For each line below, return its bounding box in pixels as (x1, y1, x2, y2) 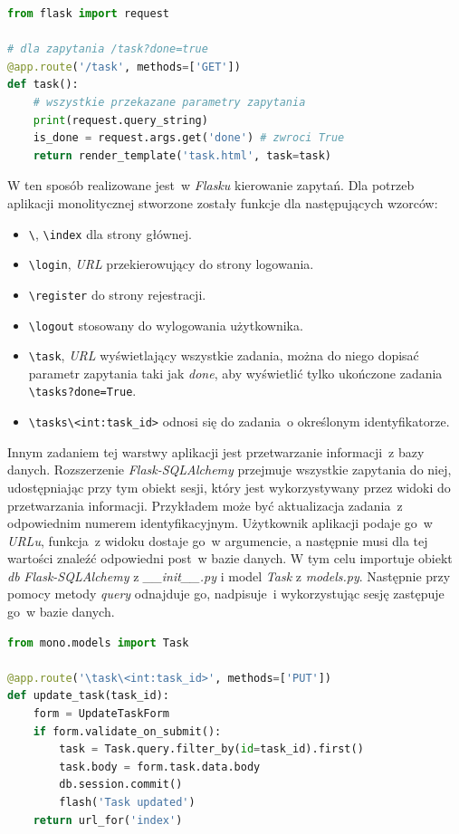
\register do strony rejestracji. (28, 284, 206, 303)
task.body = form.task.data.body (59, 760, 261, 773)
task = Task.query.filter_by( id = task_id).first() (59, 743, 364, 756)
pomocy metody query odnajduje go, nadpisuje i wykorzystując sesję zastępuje (7, 584, 445, 603)
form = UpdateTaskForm (33, 707, 169, 721)
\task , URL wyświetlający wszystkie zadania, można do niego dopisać (28, 346, 419, 365)
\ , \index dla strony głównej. (28, 224, 192, 243)
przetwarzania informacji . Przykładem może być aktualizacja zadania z (7, 495, 403, 514)
